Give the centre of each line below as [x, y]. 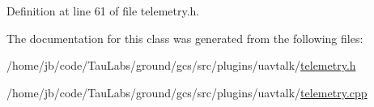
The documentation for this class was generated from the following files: [185, 38]
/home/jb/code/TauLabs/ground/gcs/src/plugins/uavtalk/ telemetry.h [181, 65]
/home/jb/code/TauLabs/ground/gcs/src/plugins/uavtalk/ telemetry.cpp [187, 92]
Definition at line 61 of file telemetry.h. [103, 11]
